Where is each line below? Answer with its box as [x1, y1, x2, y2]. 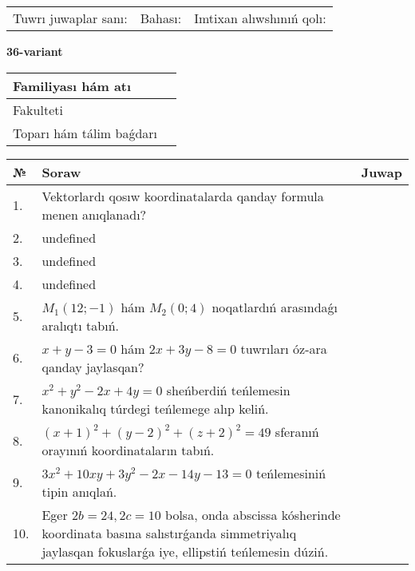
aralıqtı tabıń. [41, 315, 119, 335]
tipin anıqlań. [41, 482, 117, 501]
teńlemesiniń [255, 463, 326, 482]
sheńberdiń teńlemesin [166, 380, 290, 399]
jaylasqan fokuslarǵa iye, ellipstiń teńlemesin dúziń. [41, 541, 329, 561]
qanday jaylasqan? [41, 357, 144, 376]
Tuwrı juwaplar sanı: [13, 9, 128, 27]
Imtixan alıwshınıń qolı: [194, 9, 326, 27]
